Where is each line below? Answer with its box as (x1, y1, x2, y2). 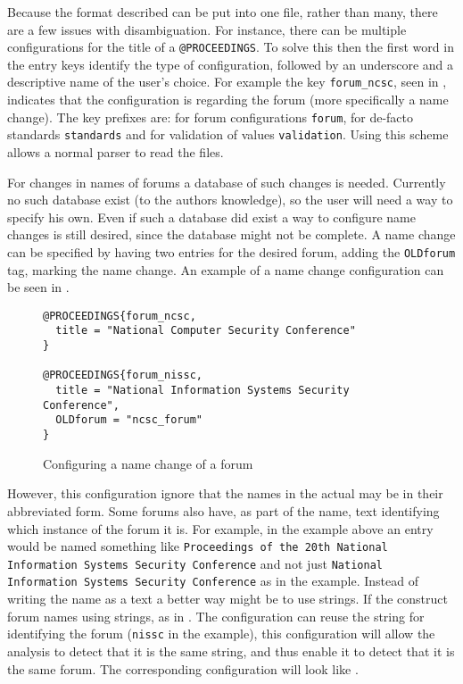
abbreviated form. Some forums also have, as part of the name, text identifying (7, 501, 440, 520)
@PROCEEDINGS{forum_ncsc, (43, 309, 196, 322)
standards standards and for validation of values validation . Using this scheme (7, 125, 449, 144)
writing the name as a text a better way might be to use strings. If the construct (7, 589, 448, 608)
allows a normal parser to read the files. (7, 143, 224, 161)
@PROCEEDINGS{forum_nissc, (43, 369, 203, 382)
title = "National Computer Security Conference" (55, 324, 356, 338)
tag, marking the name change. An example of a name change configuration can (7, 260, 444, 279)
